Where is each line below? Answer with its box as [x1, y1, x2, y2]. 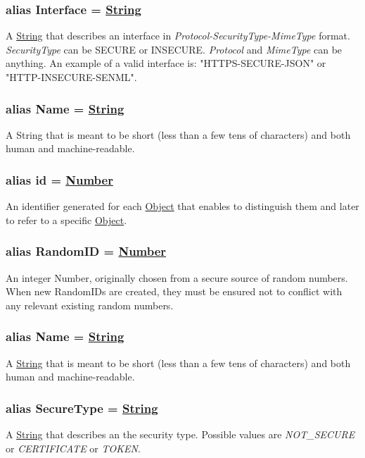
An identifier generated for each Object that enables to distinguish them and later [6, 199, 359, 213]
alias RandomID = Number [6, 242, 167, 260]
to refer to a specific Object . [6, 212, 127, 227]
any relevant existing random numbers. [6, 297, 174, 312]
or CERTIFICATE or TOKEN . [6, 440, 141, 455]
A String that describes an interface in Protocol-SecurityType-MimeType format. [6, 28, 350, 43]
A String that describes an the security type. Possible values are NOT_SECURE [6, 427, 355, 442]
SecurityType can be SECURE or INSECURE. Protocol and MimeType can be [6, 42, 342, 56]
